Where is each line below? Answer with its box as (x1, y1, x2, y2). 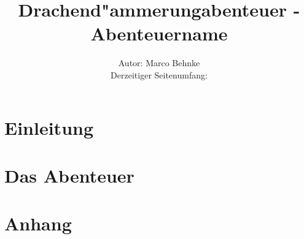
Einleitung (4, 115, 94, 140)
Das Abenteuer (4, 162, 134, 188)
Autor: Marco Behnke (118, 56, 200, 69)
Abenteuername (90, 21, 228, 46)
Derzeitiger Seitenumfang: (111, 68, 208, 81)
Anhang (4, 211, 72, 236)
